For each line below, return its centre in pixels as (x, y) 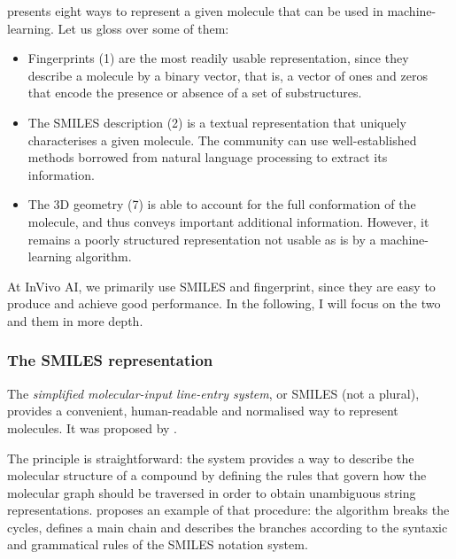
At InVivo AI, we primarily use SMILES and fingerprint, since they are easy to (221, 286)
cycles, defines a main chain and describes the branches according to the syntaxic (228, 527)
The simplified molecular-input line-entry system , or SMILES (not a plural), (213, 393)
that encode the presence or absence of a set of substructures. (195, 93)
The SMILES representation (110, 360)
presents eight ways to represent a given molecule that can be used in (195, 11)
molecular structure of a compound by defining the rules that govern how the (217, 475)
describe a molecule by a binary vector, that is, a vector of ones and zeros (228, 75)
